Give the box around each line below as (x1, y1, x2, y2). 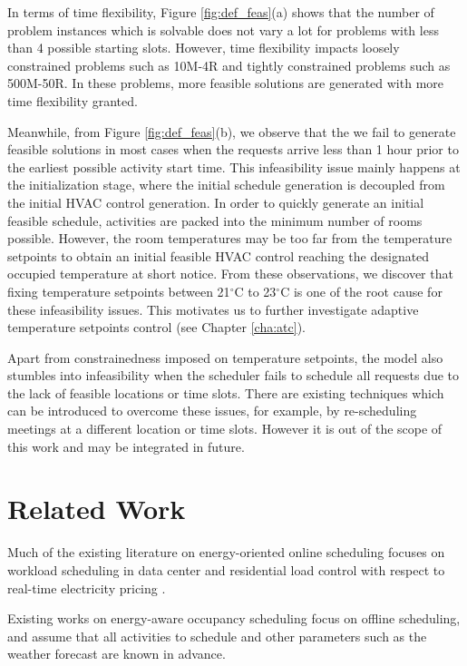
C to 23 (234, 281, 277, 300)
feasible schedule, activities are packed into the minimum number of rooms (7, 211, 423, 230)
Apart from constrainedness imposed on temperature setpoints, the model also (7, 348, 443, 367)
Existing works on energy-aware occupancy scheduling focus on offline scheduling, (7, 609, 461, 628)
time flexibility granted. (7, 91, 138, 110)
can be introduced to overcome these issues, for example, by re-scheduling (7, 401, 417, 420)
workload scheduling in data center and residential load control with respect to (7, 560, 445, 579)
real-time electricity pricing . (7, 578, 166, 597)
